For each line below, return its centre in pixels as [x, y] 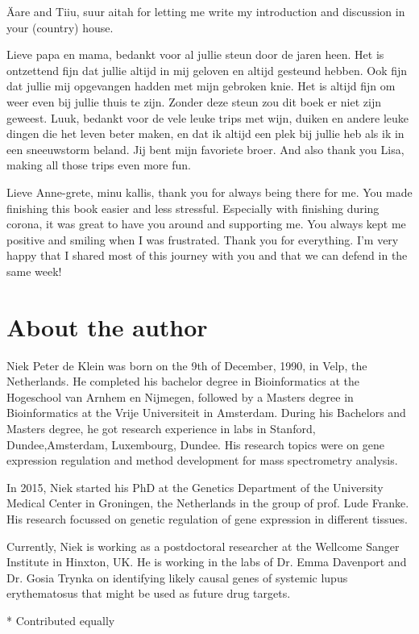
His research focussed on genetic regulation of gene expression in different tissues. [207, 518]
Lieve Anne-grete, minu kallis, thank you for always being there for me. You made [209, 192]
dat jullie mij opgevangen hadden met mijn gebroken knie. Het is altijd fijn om [201, 86]
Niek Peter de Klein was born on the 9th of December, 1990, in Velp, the [187, 365]
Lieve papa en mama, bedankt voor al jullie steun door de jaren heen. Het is [195, 54]
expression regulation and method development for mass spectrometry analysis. [202, 460]
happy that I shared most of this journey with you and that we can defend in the [207, 255]
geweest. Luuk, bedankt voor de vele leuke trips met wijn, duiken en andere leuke [207, 117]
